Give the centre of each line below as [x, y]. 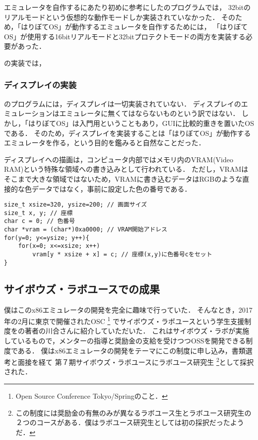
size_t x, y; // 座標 [38, 213]
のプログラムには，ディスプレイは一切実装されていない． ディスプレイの [123, 103]
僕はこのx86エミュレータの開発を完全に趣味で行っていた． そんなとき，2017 [128, 309]
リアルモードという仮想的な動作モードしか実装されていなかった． [112, 17]
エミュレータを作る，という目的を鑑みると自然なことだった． [105, 143]
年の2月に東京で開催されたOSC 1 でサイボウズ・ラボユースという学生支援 [124, 320]
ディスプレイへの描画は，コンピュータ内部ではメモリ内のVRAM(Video [119, 159]
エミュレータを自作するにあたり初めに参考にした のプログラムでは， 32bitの [128, 7]
